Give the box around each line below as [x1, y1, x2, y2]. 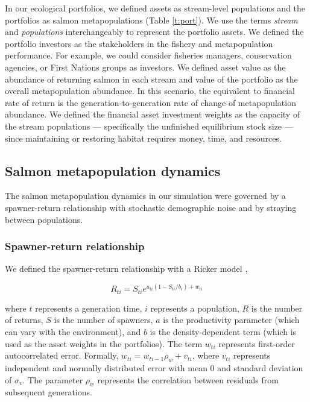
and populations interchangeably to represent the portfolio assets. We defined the [5, 25, 304, 38]
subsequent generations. [5, 386, 92, 398]
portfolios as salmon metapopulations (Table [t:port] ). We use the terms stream [5, 13, 298, 26]
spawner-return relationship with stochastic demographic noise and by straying [5, 201, 297, 213]
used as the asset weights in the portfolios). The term [5, 337, 203, 350]
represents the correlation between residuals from [97, 373, 279, 386]
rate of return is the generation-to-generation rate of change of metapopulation [5, 96, 296, 108]
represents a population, [150, 301, 239, 314]
